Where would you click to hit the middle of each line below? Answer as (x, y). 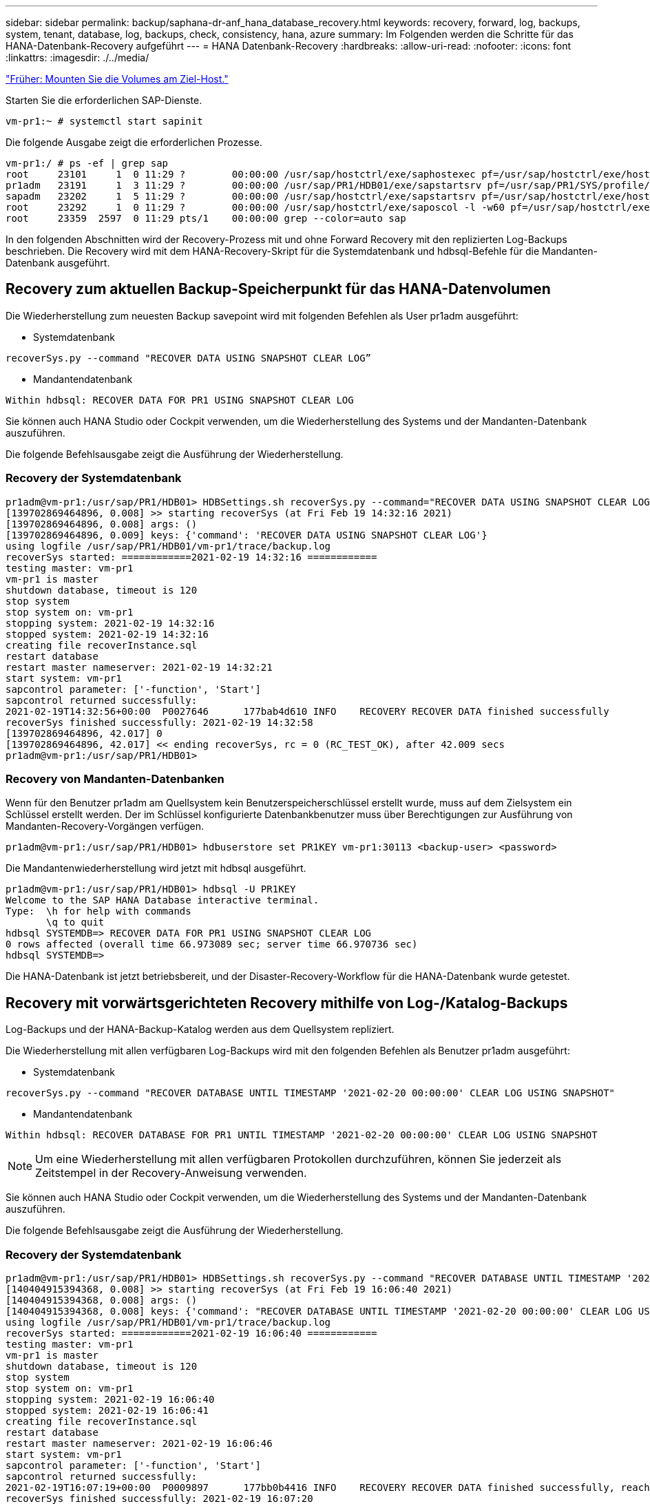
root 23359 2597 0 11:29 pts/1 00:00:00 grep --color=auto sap (206, 218)
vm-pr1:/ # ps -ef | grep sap (87, 163)
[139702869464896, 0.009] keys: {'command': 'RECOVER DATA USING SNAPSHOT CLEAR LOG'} (247, 535)
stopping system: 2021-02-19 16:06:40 (110, 1399)
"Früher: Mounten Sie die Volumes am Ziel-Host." (117, 79)
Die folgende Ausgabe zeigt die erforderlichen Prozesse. (134, 142)
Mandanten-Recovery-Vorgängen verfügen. (105, 826)
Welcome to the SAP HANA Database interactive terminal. (162, 900)
